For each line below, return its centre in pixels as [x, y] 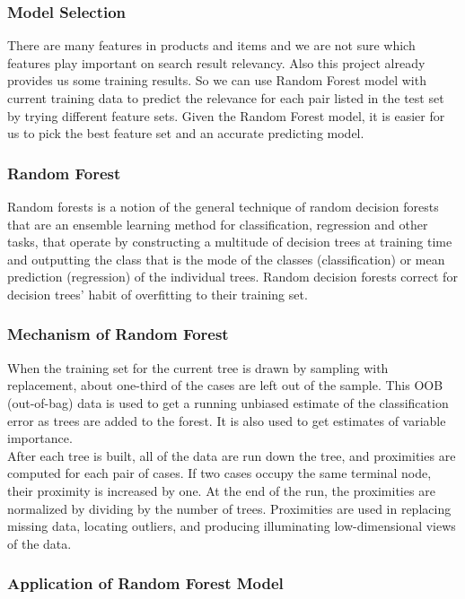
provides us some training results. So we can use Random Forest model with [217, 80]
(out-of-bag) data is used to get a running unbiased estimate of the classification [228, 402]
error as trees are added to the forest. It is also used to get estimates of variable [227, 420]
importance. [40, 438]
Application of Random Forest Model [145, 583]
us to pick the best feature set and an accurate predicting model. [186, 133]
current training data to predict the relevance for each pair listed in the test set [226, 98]
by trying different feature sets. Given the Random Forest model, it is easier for [226, 115]
